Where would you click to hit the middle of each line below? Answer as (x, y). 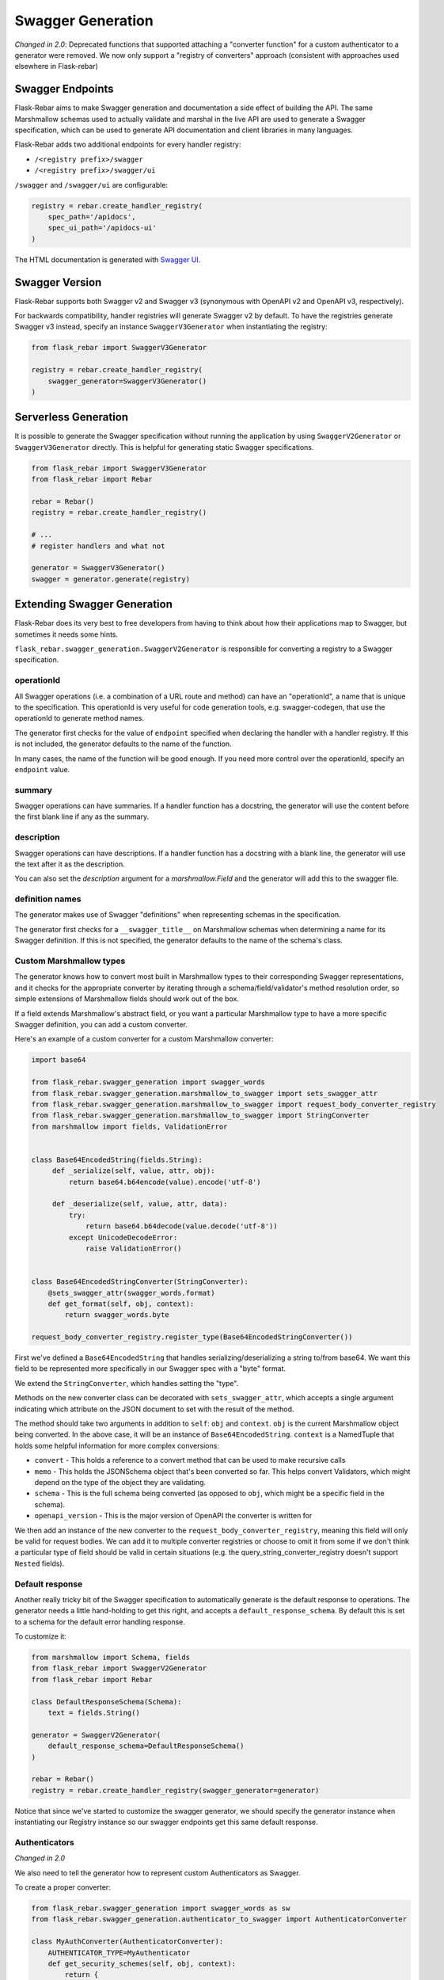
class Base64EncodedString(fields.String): (117, 1159)
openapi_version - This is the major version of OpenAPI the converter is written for (173, 1516)
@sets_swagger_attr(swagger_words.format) (131, 1293)
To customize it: (41, 1636)
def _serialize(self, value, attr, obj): (133, 1171)
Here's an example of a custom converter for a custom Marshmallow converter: (144, 1039)
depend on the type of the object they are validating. (120, 1482)
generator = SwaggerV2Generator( (96, 1735)
